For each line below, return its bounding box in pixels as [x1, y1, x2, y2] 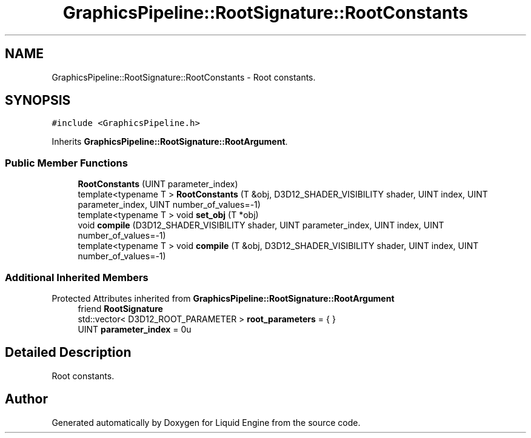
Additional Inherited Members [5, 271, 149, 284]
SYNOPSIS [5, 93, 71, 108]
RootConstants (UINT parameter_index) [78, 179, 238, 190]
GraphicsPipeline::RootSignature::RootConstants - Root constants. [52, 71, 316, 82]
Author [5, 391, 48, 407]
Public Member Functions [5, 156, 128, 169]
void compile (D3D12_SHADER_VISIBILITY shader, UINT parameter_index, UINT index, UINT [78, 220, 444, 231]
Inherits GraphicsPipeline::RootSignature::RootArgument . [52, 136, 288, 147]
